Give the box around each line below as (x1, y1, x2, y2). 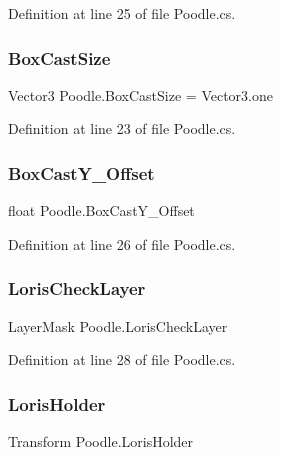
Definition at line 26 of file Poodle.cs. (8, 233, 236, 254)
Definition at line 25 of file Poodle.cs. (8, 3, 236, 23)
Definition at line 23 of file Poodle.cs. (8, 118, 236, 139)
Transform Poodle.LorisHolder (8, 431, 194, 452)
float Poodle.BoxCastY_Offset (8, 200, 195, 221)
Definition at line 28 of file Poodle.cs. (8, 349, 236, 370)
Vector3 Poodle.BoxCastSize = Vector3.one (8, 84, 273, 105)
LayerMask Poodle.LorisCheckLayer (8, 315, 228, 336)
